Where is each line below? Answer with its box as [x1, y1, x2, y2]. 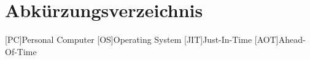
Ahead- [278, 33, 306, 46]
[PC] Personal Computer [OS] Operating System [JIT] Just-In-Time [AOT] [5, 33, 279, 46]
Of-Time [5, 45, 37, 58]
